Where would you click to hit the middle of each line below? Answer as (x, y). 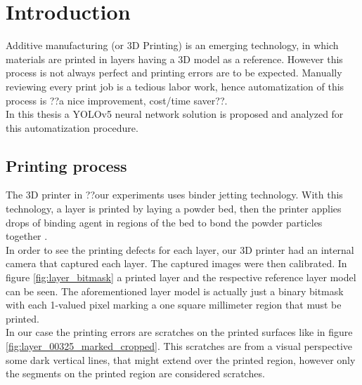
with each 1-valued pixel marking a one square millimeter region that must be (174, 305)
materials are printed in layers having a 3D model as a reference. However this (174, 59)
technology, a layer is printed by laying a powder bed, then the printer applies (174, 209)
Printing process (66, 165)
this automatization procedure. (72, 127)
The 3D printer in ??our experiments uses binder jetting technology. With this (174, 195)
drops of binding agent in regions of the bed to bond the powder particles (164, 222)
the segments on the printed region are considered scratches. (135, 373)
